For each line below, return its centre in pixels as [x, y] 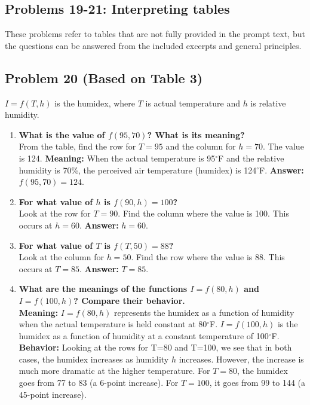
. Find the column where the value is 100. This [203, 213]
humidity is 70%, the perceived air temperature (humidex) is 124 [138, 170]
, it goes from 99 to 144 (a [257, 383]
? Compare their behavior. [129, 300]
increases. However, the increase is [241, 359]
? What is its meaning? [196, 134]
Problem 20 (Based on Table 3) [104, 77]
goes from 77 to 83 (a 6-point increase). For [99, 383]
